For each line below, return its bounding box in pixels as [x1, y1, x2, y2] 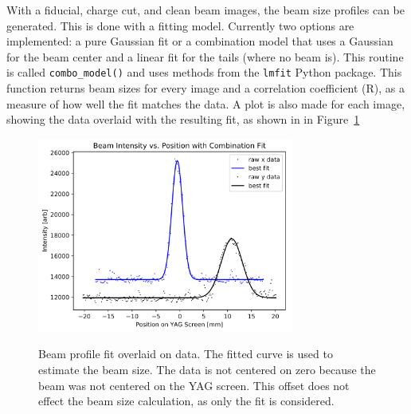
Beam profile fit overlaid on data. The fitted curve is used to [38, 345, 333, 362]
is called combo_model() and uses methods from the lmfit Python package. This [6, 64, 402, 81]
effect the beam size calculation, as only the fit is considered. [38, 392, 335, 409]
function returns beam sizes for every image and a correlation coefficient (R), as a [6, 80, 405, 97]
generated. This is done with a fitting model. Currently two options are [6, 17, 354, 34]
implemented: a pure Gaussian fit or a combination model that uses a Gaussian [6, 33, 393, 49]
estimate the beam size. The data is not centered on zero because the [38, 361, 376, 377]
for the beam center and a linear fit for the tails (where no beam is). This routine [6, 48, 404, 65]
